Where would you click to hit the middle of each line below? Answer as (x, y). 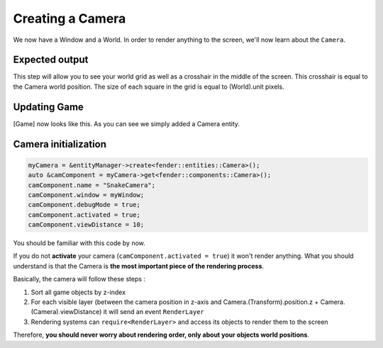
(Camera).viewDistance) (66, 312)
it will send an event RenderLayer (154, 312)
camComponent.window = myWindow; (86, 195)
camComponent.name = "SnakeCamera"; (92, 185)
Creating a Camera (70, 18)
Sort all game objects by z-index (78, 292)
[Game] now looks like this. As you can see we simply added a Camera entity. (127, 123)
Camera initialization (60, 144)
